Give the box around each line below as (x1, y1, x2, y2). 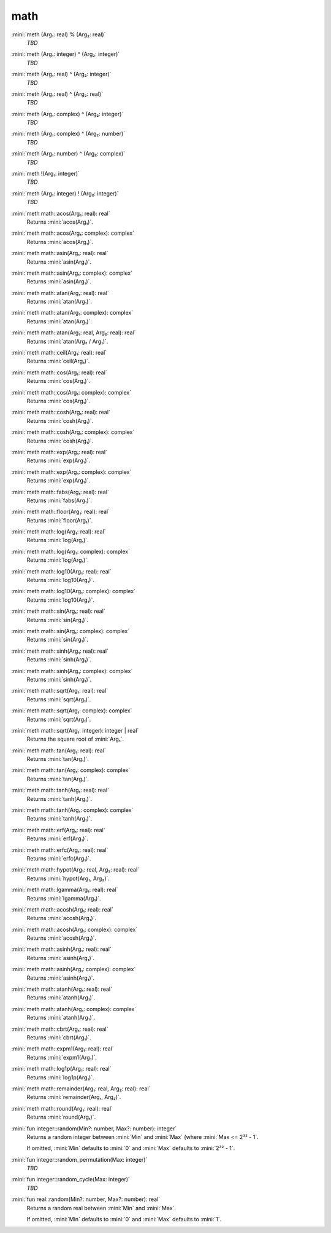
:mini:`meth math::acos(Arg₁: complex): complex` (11, 229, 135, 237)
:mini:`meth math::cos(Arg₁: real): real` (11, 369, 107, 376)
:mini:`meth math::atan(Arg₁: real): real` (11, 289, 110, 296)
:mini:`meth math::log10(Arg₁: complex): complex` (11, 588, 136, 595)
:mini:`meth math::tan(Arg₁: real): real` (11, 747, 107, 754)
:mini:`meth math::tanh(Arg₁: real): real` (11, 787, 110, 794)
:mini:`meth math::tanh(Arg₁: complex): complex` (11, 806, 134, 814)
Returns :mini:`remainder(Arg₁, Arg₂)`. (26, 1093, 121, 1101)
